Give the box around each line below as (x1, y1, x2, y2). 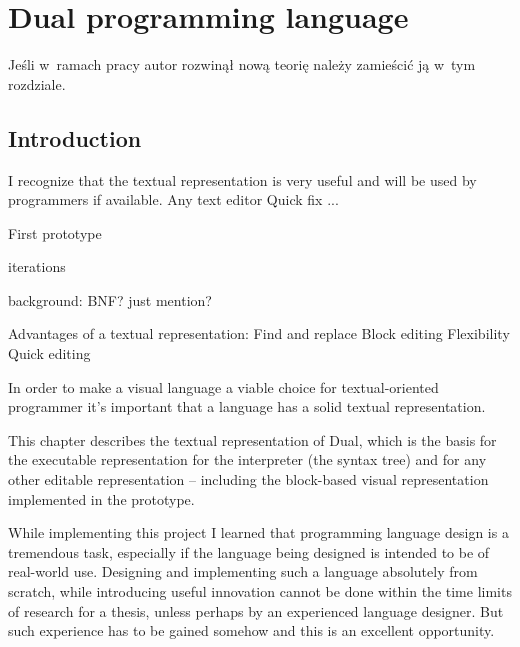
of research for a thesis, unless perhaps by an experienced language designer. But (8, 600, 504, 621)
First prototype (8, 222, 102, 243)
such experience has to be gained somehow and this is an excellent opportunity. (8, 620, 495, 641)
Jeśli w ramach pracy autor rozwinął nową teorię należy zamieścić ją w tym (8, 54, 476, 75)
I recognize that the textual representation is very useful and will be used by (8, 169, 477, 190)
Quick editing (8, 343, 91, 364)
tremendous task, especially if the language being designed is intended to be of (8, 541, 490, 562)
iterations (8, 256, 66, 277)
